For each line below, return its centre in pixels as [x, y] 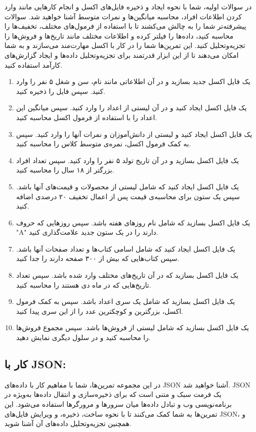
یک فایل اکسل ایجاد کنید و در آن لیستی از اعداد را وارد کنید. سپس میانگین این [131, 108]
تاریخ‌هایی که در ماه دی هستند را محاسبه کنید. [84, 284]
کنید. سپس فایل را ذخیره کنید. [61, 91]
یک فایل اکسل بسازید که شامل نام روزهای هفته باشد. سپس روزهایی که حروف [133, 222]
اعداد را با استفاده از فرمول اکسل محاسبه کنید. [86, 117]
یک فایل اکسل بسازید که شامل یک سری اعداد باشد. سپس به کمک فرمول [126, 301]
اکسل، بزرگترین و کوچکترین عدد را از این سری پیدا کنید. [100, 311]
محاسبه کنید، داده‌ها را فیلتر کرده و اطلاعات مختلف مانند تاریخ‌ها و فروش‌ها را [119, 35]
